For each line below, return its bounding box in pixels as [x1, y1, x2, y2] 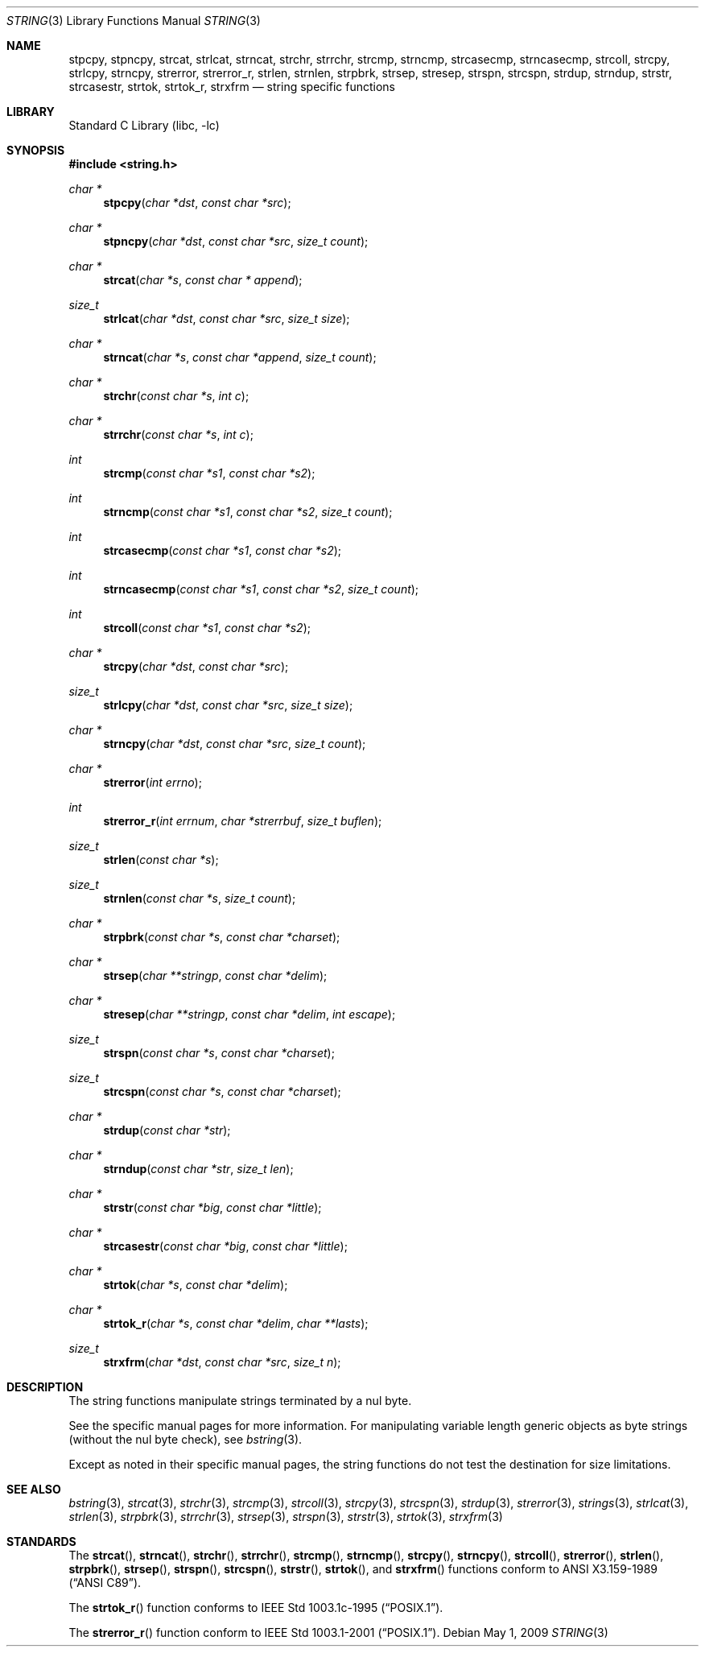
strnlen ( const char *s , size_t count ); [103, 891, 296, 905]
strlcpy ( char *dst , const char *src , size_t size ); [103, 698, 353, 712]
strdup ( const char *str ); [103, 1123, 231, 1137]
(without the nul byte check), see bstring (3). [68, 1432, 303, 1446]
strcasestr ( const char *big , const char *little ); [103, 1239, 348, 1253]
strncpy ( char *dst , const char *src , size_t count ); [103, 737, 366, 750]
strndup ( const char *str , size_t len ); [103, 1162, 294, 1176]
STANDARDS [6, 1535, 76, 1548]
